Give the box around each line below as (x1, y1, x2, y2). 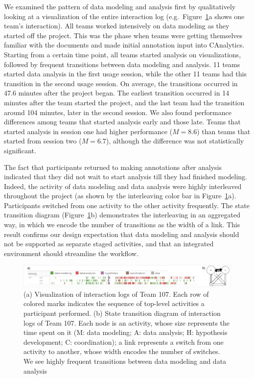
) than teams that (197, 126, 251, 136)
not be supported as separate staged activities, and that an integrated (4, 238, 214, 249)
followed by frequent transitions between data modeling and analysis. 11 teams (4, 59, 240, 69)
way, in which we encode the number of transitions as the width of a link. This (4, 219, 240, 230)
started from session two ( (4, 136, 82, 146)
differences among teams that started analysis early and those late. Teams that (4, 117, 241, 127)
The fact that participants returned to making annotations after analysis (4, 162, 222, 172)
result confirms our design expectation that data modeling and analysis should (4, 229, 239, 239)
